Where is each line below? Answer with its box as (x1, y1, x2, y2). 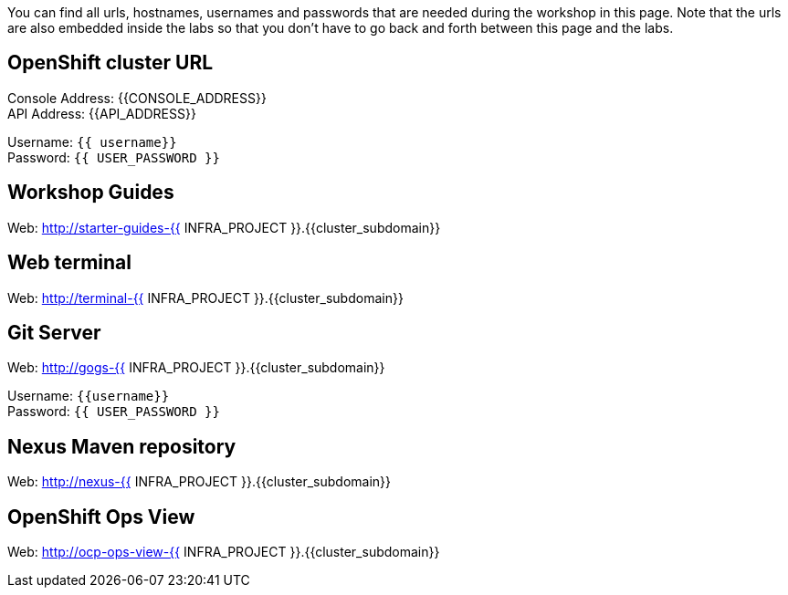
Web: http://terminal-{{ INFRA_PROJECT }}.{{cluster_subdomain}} (7, 289, 404, 306)
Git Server (7, 320, 101, 344)
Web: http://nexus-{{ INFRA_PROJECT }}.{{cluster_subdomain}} (7, 474, 392, 490)
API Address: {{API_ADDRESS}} (7, 105, 196, 121)
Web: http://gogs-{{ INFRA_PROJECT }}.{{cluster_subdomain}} (7, 360, 385, 376)
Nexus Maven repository (7, 434, 236, 458)
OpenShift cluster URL (7, 51, 214, 75)
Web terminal (7, 251, 131, 275)
